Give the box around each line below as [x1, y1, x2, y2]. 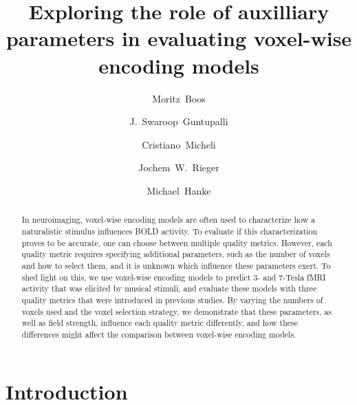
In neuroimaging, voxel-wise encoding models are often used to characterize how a [21, 214, 316, 226]
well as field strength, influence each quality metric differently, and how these [21, 317, 299, 329]
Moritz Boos [152, 91, 206, 105]
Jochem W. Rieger [138, 160, 219, 175]
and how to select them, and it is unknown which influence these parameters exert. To [21, 259, 331, 271]
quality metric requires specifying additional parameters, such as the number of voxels [21, 248, 330, 260]
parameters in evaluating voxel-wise [6, 24, 352, 52]
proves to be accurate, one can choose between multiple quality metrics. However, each [21, 237, 332, 248]
